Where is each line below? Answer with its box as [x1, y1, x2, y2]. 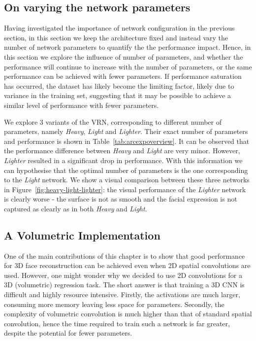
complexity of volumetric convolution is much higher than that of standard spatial [4, 308, 252, 319]
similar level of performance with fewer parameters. [4, 100, 159, 110]
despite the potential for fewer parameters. [4, 328, 132, 338]
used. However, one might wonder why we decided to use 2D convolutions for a [4, 270, 242, 280]
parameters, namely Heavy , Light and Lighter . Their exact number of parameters [4, 126, 248, 136]
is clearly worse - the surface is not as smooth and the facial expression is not [4, 194, 237, 204]
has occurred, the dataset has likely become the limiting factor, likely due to [4, 80, 234, 91]
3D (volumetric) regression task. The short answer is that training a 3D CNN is [4, 279, 245, 290]
